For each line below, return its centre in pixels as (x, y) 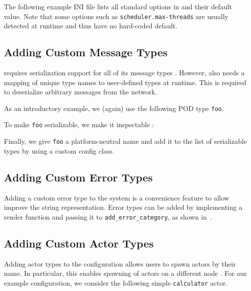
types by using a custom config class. (59, 150)
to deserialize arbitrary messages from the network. (80, 92)
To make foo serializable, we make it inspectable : (79, 124)
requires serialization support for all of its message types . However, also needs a (124, 73)
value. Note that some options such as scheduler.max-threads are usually (116, 16)
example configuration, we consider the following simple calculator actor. (116, 282)
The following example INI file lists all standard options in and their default (118, 6)
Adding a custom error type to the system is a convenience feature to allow (117, 197)
